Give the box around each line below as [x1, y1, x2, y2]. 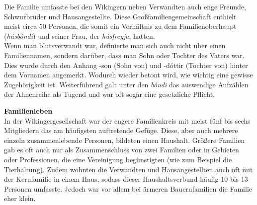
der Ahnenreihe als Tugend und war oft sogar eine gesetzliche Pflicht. [4, 89, 215, 99]
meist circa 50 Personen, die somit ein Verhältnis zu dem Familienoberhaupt [4, 21, 237, 31]
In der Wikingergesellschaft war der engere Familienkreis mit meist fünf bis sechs [4, 115, 251, 126]
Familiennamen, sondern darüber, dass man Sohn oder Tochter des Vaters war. [4, 50, 245, 60]
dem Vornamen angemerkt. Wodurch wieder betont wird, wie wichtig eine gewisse [4, 69, 253, 80]
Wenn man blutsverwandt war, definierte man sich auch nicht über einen [4, 40, 226, 51]
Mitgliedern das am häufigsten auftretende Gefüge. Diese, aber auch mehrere [4, 125, 238, 136]
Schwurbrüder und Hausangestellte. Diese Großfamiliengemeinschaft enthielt [4, 11, 237, 21]
